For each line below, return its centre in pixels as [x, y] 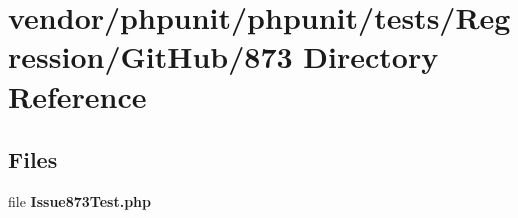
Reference [77, 95]
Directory [371, 56]
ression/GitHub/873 [150, 56]
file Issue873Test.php [80, 200]
